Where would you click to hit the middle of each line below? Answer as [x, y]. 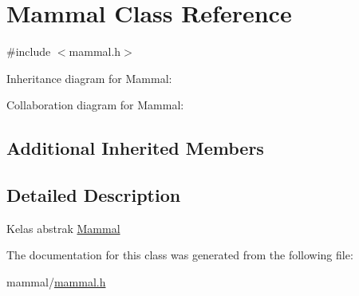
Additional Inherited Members [135, 148]
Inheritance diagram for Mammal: [89, 78]
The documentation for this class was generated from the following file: [180, 255]
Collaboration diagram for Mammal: [95, 105]
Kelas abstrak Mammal [63, 228]
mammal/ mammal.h [56, 282]
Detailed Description [94, 195]
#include [29, 51]
